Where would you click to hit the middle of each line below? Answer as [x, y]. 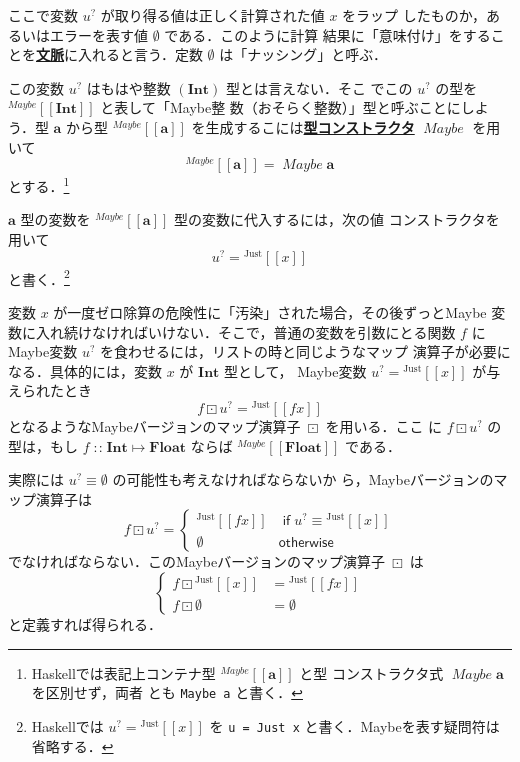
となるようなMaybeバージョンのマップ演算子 [154, 426]
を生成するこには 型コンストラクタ [303, 126]
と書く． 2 [39, 277]
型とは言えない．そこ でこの [319, 87]
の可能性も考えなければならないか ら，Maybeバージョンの [303, 479]
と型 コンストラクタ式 [371, 672]
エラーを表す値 [98, 34]
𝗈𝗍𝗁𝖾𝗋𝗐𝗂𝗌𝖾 [306, 543]
